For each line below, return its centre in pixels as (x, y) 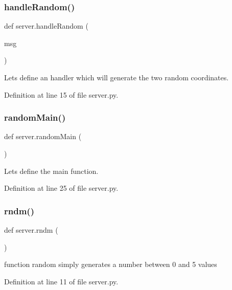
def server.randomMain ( (43, 136)
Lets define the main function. (51, 171)
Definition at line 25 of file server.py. (61, 188)
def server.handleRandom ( (46, 26)
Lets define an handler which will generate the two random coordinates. (117, 77)
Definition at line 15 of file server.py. (61, 94)
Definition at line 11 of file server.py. (61, 281)
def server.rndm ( (31, 230)
